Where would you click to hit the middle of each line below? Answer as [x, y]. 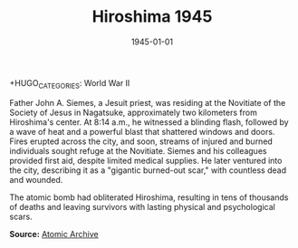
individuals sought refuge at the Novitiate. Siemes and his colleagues [138, 150]
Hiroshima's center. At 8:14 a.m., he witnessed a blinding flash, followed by [149, 122]
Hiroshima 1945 [152, 17]
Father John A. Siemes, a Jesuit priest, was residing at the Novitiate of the [148, 102]
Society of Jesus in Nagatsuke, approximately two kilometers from [134, 112]
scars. [21, 216]
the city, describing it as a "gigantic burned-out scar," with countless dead [148, 170]
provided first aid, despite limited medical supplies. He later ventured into [146, 160]
